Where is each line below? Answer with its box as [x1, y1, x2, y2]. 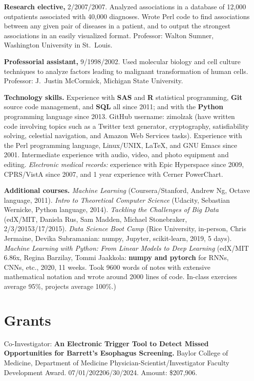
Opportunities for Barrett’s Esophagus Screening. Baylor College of [4, 348, 228, 358]
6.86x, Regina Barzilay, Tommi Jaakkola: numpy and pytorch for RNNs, [4, 252, 229, 262]
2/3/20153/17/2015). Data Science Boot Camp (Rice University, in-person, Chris [4, 223, 246, 234]
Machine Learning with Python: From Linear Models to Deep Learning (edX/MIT [4, 242, 249, 253]
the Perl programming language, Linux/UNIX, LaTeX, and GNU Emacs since [4, 140, 237, 150]
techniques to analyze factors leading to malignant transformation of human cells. [4, 66, 248, 76]
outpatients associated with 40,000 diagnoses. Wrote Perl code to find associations [4, 11, 250, 21]
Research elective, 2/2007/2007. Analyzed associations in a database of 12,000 [4, 1, 246, 11]
